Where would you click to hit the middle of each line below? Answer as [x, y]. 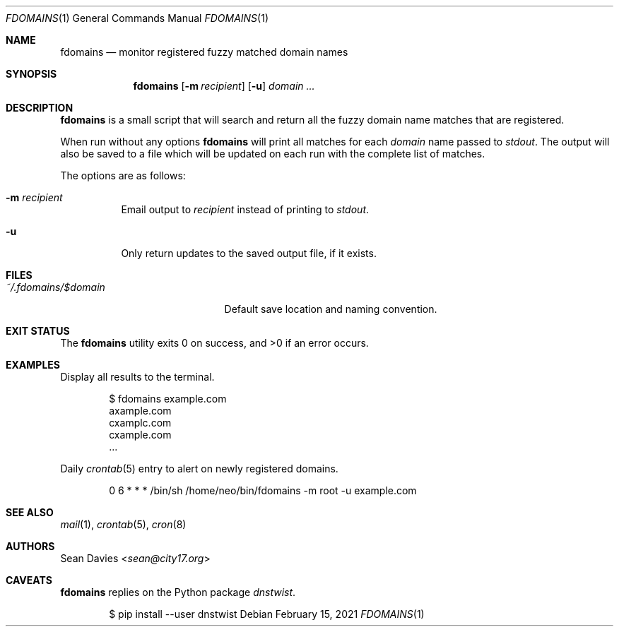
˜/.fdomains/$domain [55, 287]
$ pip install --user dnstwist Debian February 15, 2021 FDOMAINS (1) [267, 614]
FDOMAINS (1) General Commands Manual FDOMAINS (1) [137, 18]
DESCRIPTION [40, 108]
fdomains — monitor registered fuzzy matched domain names [204, 52]
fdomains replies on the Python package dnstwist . [178, 592]
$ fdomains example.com [168, 399]
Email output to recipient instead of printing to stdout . [245, 209]
